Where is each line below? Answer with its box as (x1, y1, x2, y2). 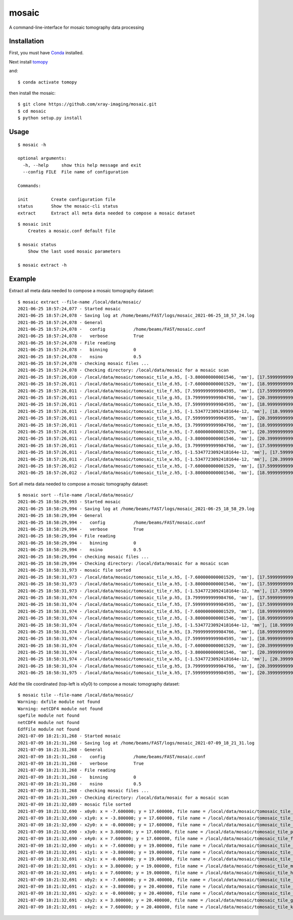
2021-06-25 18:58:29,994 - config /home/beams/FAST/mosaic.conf (18, 519, 206, 525)
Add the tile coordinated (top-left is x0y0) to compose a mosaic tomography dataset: (9, 681, 180, 686)
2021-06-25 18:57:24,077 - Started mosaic (18, 306, 121, 311)
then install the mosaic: (9, 90, 56, 96)
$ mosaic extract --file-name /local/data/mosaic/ (18, 299, 142, 305)
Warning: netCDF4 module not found (18, 706, 103, 711)
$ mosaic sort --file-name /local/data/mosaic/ (18, 492, 134, 498)
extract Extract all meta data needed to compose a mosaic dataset (18, 210, 195, 216)
